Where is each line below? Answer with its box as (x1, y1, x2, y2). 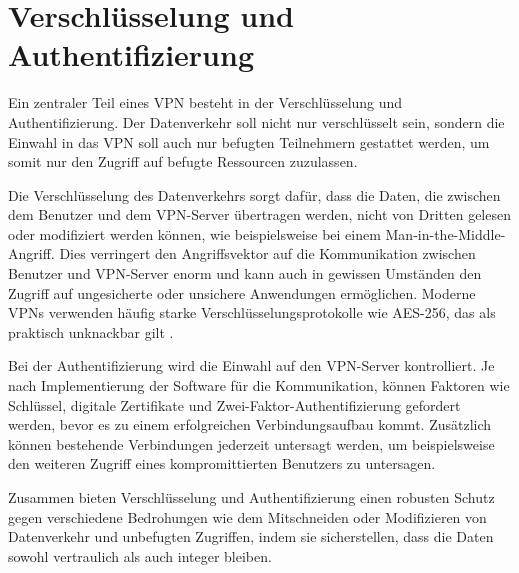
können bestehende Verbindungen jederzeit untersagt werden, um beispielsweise (8, 433, 495, 454)
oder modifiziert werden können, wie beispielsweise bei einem (8, 223, 381, 244)
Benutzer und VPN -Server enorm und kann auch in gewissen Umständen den (8, 263, 482, 284)
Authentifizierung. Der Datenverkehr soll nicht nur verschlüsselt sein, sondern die (8, 111, 505, 132)
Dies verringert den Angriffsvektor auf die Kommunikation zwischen (59, 243, 476, 264)
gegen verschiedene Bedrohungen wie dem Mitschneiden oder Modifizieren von (8, 506, 487, 527)
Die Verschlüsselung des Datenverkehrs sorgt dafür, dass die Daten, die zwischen (8, 184, 501, 205)
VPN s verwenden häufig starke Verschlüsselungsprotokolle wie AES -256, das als (8, 302, 496, 323)
